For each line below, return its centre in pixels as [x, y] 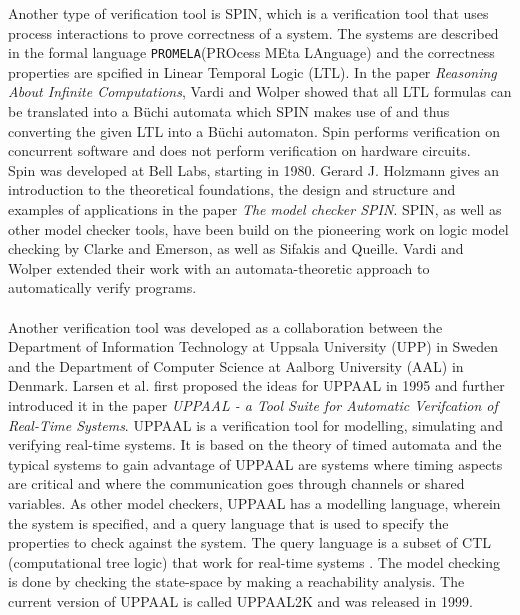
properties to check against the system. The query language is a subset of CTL [250, 542]
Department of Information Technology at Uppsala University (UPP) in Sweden [253, 346]
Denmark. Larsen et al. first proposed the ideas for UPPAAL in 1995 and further [256, 385]
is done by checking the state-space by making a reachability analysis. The [236, 581]
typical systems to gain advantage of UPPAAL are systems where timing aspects [255, 463]
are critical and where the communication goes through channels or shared [236, 483]
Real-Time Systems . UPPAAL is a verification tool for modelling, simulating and [255, 424]
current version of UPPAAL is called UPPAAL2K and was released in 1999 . [240, 600]
